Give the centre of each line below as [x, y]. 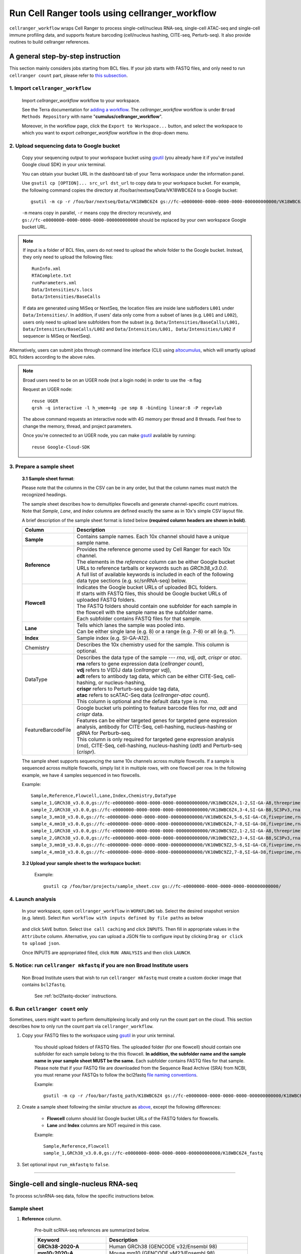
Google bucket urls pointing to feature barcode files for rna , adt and [157, 708]
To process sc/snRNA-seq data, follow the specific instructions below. [82, 1196]
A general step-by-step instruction [65, 56]
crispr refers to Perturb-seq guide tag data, [128, 689]
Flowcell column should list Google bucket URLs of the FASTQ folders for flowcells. [133, 1118]
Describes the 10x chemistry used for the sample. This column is [153, 645]
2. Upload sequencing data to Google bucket [65, 145]
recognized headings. [44, 495]
